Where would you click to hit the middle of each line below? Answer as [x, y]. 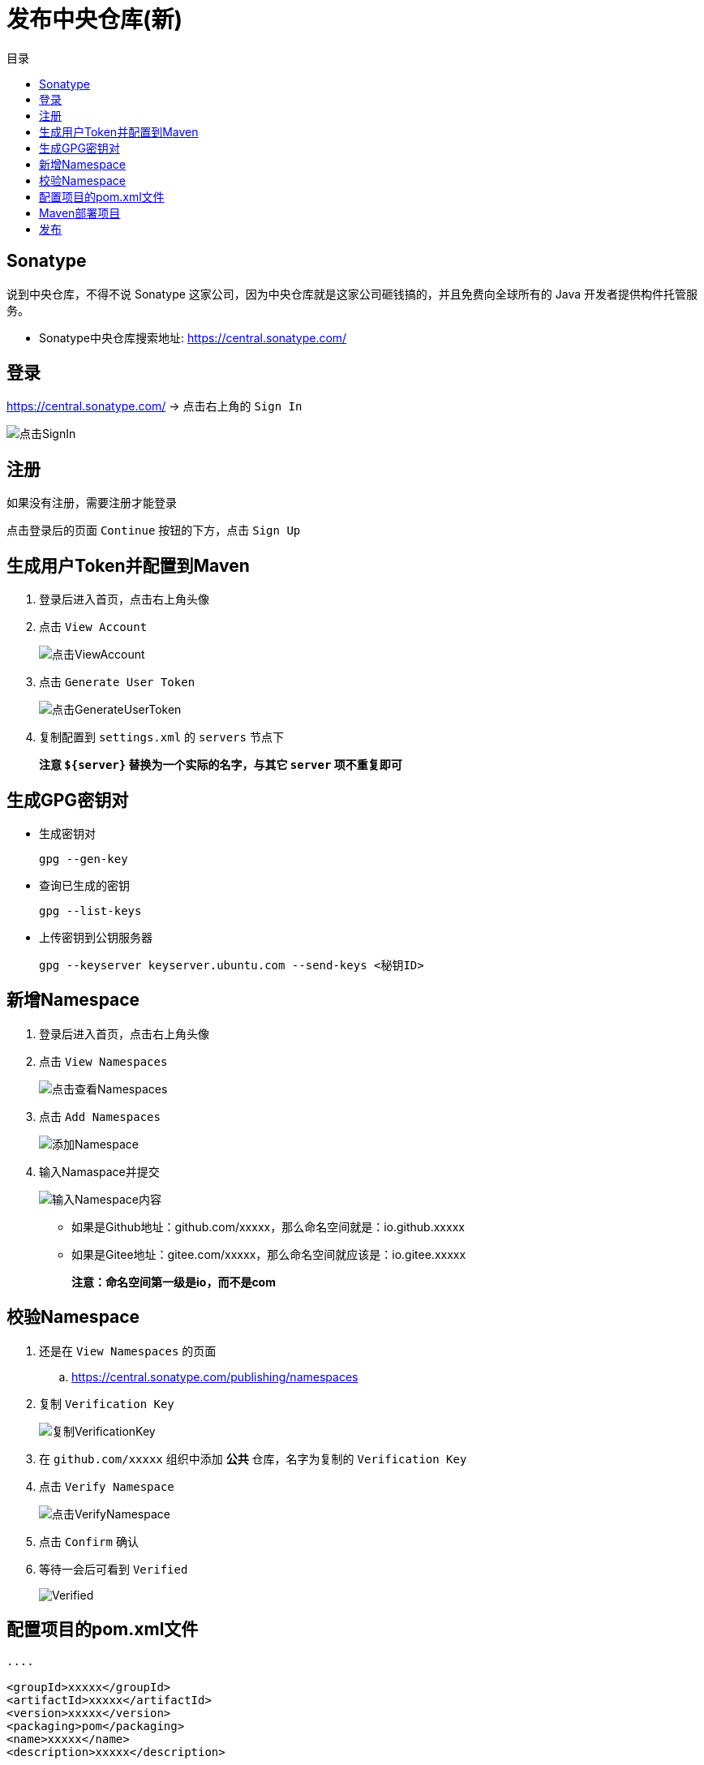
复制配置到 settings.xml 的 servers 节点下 [161, 737]
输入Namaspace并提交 [99, 1171]
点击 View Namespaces [103, 1061]
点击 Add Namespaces [100, 1116]
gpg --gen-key [84, 859]
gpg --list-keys [90, 910]
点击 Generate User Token [117, 682]
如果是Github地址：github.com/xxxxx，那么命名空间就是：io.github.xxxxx [268, 1226]
